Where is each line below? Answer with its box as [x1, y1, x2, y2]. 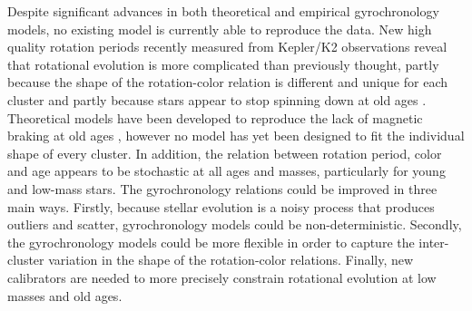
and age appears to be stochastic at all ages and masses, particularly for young [7, 161, 446, 180]
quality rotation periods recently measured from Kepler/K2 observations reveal [7, 37, 447, 56]
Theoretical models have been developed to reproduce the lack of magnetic [7, 108, 423, 127]
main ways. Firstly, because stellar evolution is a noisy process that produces [7, 197, 435, 216]
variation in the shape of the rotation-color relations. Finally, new [48, 250, 414, 269]
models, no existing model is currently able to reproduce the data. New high [7, 19, 432, 38]
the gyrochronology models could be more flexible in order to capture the [7, 232, 415, 251]
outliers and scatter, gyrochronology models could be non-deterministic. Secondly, [7, 215, 462, 234]
